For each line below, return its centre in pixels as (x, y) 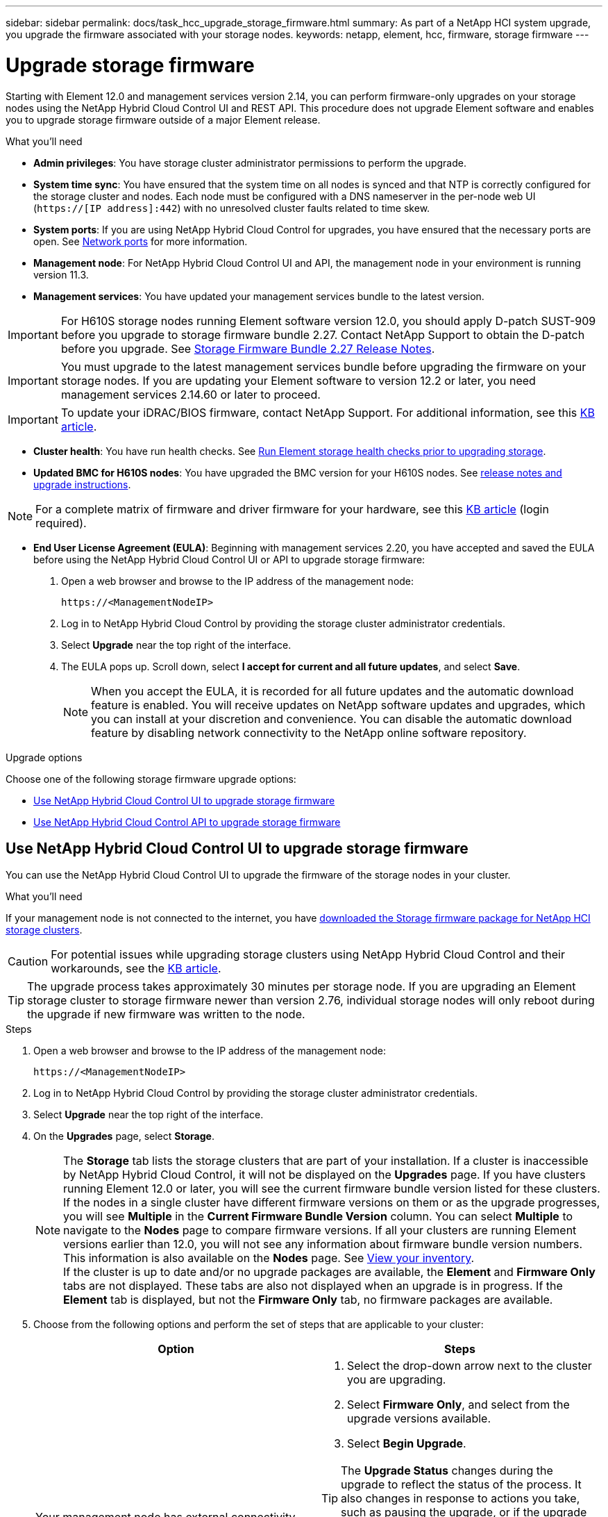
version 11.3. (61, 274)
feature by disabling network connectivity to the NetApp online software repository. (309, 732)
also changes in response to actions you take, (461, 1499)
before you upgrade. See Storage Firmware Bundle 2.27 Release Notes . (248, 348)
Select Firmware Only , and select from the (458, 1405)
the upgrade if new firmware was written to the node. (166, 1014)
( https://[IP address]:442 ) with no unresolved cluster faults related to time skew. (232, 208)
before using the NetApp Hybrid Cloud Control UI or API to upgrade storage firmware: (229, 559)
